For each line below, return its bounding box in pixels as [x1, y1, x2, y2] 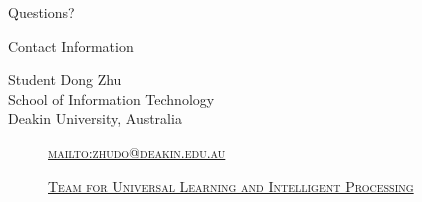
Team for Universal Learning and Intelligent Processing [48, 175, 414, 196]
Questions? [8, 2, 75, 22]
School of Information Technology [8, 88, 215, 109]
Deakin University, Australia [8, 108, 182, 129]
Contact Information [8, 35, 134, 56]
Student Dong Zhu [8, 69, 122, 90]
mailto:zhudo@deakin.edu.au [48, 141, 226, 162]
